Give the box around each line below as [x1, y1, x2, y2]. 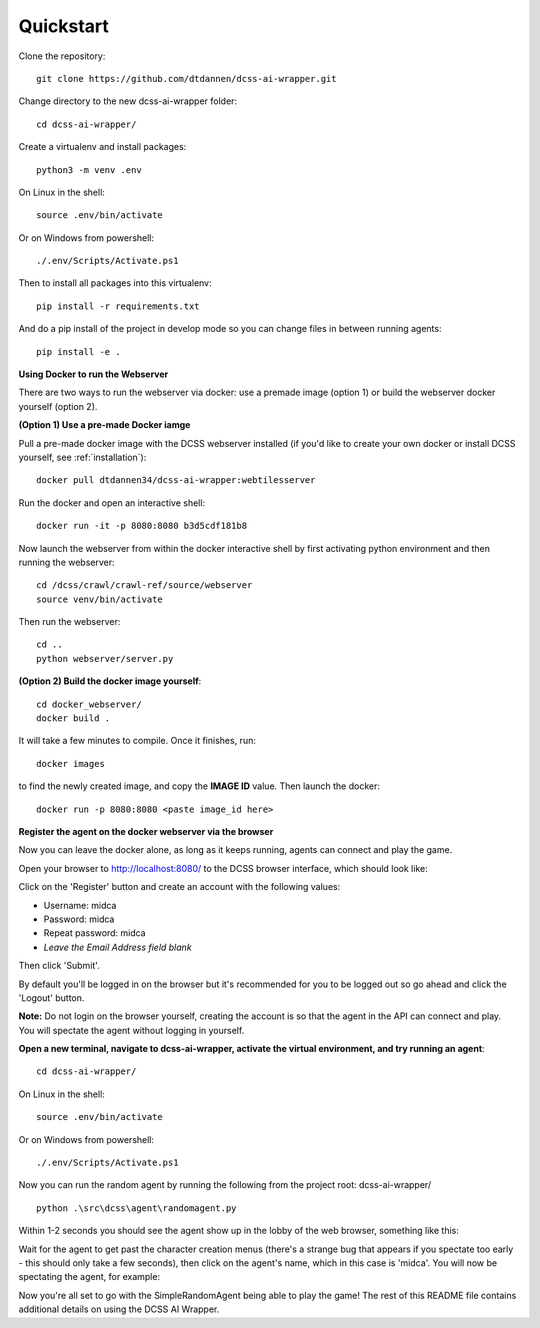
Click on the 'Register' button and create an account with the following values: [18, 881, 341, 893]
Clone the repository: [18, 50, 106, 62]
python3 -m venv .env [36, 164, 142, 175]
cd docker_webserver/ [36, 698, 142, 710]
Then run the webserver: [18, 616, 121, 628]
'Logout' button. [18, 991, 85, 1004]
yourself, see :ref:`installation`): [18, 451, 147, 463]
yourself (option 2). [18, 400, 98, 412]
